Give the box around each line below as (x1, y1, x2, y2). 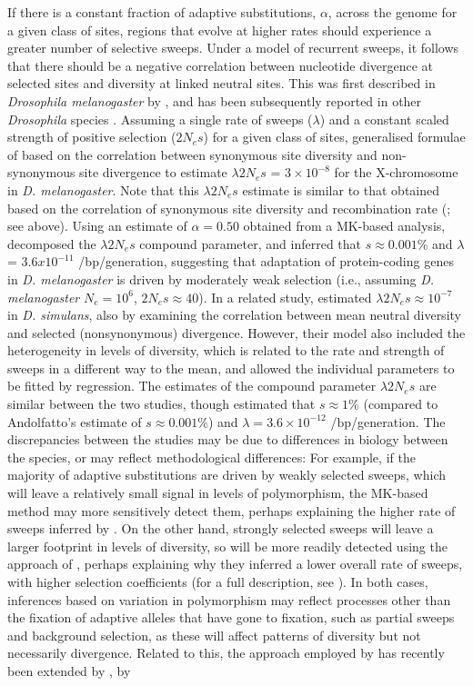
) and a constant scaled (319, 109, 449, 128)
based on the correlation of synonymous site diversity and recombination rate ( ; (7, 198, 451, 217)
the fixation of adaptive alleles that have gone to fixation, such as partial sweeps (7, 608, 455, 627)
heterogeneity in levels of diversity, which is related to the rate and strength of (7, 341, 445, 360)
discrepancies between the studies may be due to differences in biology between (7, 430, 448, 449)
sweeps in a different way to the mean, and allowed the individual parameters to (7, 358, 455, 377)
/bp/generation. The (330, 412, 446, 431)
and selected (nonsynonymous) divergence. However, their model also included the (7, 323, 466, 342)
